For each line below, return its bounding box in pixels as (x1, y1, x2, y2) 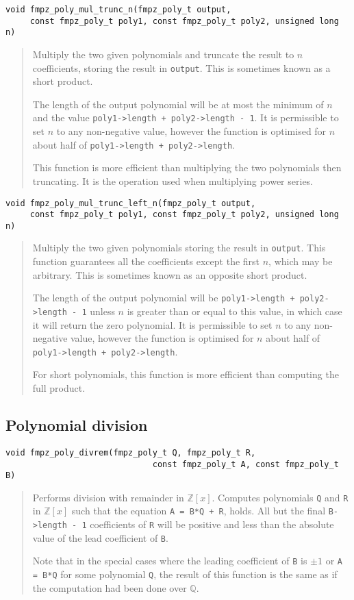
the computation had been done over (32, 580, 187, 595)
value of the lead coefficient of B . (32, 530, 168, 545)
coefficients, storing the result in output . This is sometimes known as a (32, 60, 331, 75)
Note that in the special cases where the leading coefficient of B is (32, 553, 307, 568)
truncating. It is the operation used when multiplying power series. (32, 173, 314, 188)
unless (90, 303, 115, 318)
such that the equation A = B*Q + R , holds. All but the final (71, 503, 326, 518)
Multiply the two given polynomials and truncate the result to (32, 47, 294, 61)
